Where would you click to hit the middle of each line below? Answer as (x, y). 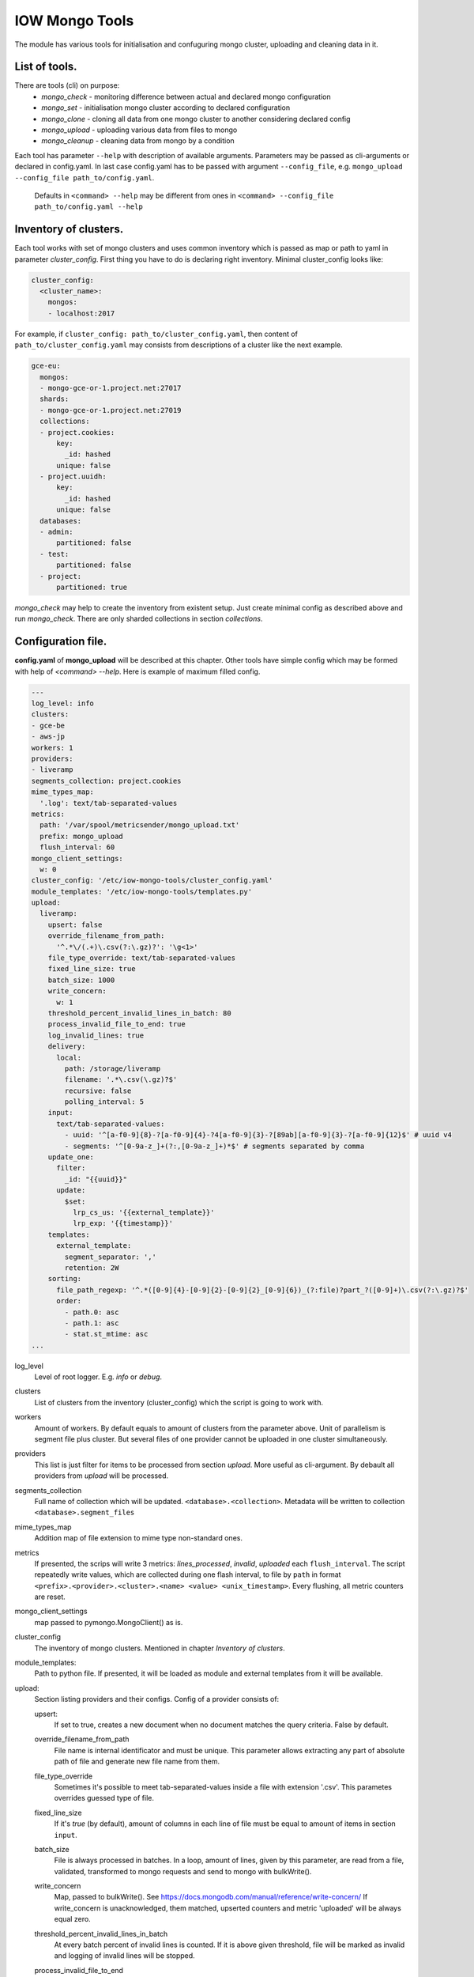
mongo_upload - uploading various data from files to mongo (139, 130)
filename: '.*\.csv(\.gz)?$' (121, 1080)
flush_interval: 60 (77, 847)
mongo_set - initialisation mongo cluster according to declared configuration (166, 108)
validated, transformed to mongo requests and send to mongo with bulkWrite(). (183, 1871)
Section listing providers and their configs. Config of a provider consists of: (157, 1699)
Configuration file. (61, 642)
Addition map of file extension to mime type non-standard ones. (138, 1538)
